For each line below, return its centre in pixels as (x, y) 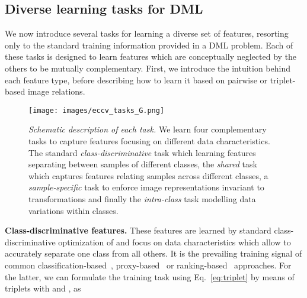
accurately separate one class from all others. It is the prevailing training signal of (153, 253)
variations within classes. (73, 210)
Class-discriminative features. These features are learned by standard (138, 230)
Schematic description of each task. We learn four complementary (148, 129)
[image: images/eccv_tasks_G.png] (97, 110)
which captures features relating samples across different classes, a (148, 175)
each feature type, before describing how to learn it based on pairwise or (136, 80)
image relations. (56, 91)
